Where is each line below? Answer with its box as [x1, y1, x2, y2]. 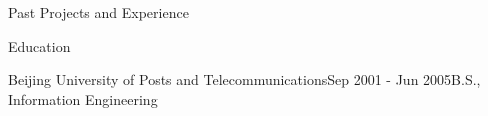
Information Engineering [8, 88, 158, 109]
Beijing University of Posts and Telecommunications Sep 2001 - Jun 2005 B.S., [8, 69, 481, 90]
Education [8, 35, 71, 56]
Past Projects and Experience [8, 2, 189, 22]
